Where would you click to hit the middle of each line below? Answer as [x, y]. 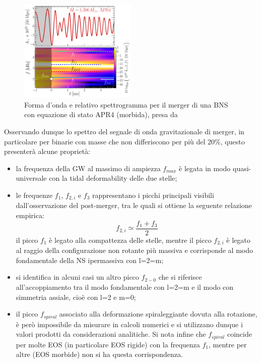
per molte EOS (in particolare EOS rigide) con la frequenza [108, 344]
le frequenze [34, 195]
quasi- [242, 168]
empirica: [30, 215]
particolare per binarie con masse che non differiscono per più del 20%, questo [124, 141]
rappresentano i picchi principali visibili [153, 195]
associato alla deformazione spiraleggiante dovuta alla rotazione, [158, 314]
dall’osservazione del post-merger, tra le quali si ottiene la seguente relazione [134, 205]
